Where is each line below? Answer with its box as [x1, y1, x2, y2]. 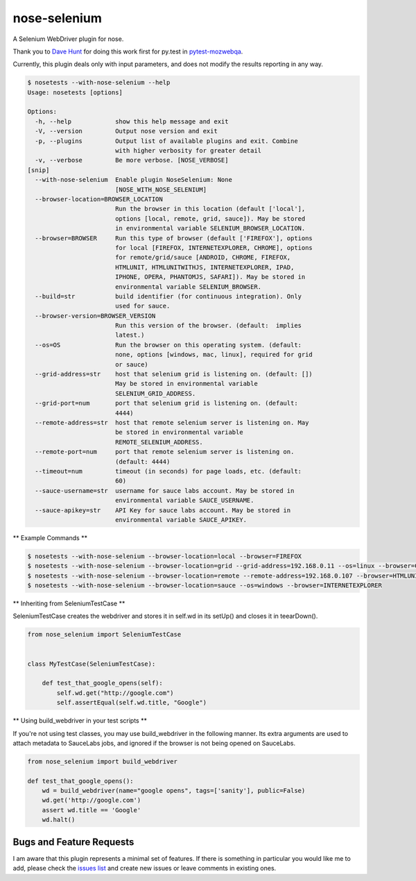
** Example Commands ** [12, 533, 88, 542]
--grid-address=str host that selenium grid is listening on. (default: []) [35, 370, 313, 378]
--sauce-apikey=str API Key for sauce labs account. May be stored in [35, 506, 291, 514]
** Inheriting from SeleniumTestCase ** [12, 599, 125, 607]
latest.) [114, 331, 145, 339]
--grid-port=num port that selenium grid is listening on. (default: [35, 399, 298, 408]
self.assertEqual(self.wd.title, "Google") [56, 698, 207, 707]
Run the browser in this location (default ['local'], [114, 205, 306, 213]
